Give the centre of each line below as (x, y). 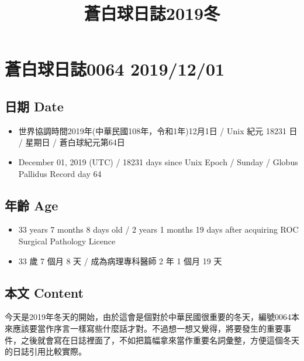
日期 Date (34, 106)
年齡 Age (32, 205)
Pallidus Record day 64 (60, 173)
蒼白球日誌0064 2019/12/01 (115, 69)
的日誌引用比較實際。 (46, 351)
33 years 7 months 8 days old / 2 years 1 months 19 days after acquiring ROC (158, 229)
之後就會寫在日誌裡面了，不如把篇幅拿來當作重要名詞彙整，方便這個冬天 (160, 340)
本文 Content (44, 292)
